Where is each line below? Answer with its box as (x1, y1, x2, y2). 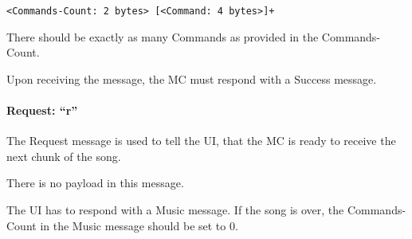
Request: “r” (6, 102, 78, 119)
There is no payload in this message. (6, 174, 184, 191)
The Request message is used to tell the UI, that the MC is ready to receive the (6, 132, 396, 149)
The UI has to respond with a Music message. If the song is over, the (6, 202, 344, 218)
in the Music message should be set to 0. (40, 217, 238, 233)
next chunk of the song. (6, 147, 121, 164)
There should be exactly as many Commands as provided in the (6, 28, 319, 45)
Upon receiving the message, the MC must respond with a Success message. (6, 70, 377, 87)
